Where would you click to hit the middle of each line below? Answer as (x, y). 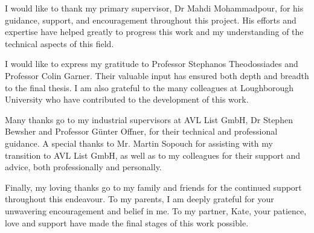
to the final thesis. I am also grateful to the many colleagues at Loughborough (149, 87)
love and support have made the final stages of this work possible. (127, 222)
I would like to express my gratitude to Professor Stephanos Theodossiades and (152, 64)
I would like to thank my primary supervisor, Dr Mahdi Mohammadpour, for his (154, 8)
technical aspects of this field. (59, 43)
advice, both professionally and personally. (83, 167)
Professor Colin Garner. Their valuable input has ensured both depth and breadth (157, 75)
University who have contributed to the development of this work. (127, 99)
